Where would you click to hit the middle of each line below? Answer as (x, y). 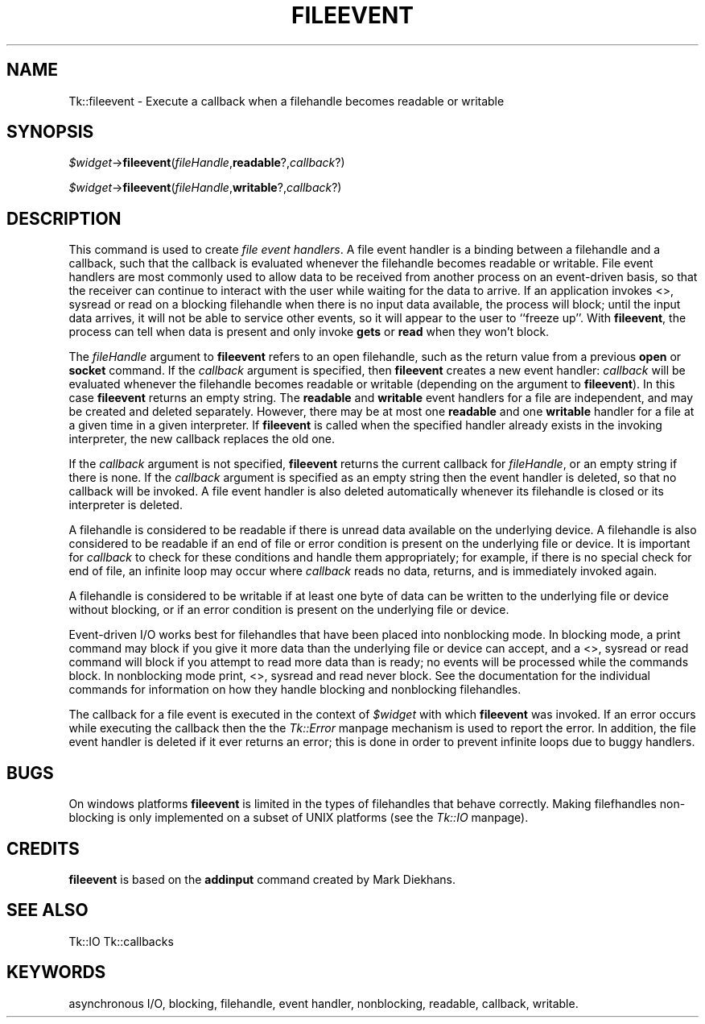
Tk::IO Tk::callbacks (121, 941)
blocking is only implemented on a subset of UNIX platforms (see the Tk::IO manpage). (299, 818)
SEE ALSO (47, 910)
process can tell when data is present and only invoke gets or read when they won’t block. (309, 332)
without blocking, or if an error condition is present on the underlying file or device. (289, 610)
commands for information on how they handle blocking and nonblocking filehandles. (295, 690)
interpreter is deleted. (126, 505)
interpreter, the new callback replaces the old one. (202, 439)
